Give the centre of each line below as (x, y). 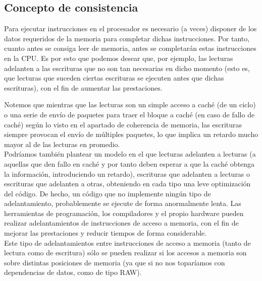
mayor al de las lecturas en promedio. (62, 144)
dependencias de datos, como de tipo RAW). (73, 272)
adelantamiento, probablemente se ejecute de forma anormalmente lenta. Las (123, 203)
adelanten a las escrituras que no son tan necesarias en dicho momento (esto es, (127, 68)
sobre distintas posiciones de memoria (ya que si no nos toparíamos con (115, 262)
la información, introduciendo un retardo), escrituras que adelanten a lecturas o (127, 173)
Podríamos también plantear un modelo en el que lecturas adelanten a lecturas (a (130, 154)
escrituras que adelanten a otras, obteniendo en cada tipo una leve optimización (127, 184)
